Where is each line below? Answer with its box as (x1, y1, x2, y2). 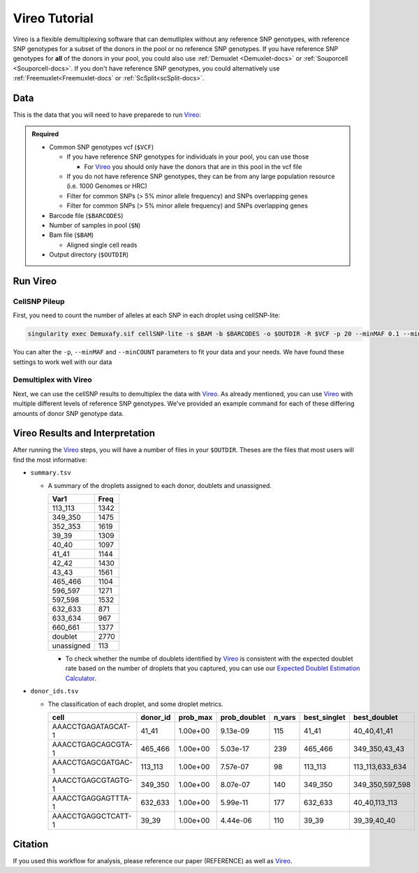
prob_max (178, 712, 213, 722)
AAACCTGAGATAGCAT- (52, 721, 131, 731)
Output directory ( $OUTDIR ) (49, 250, 129, 259)
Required (31, 130, 59, 138)
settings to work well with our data (13, 357, 112, 366)
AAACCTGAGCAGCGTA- (52, 739, 133, 749)
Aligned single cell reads (66, 240, 138, 249)
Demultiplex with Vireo (13, 375, 92, 384)
